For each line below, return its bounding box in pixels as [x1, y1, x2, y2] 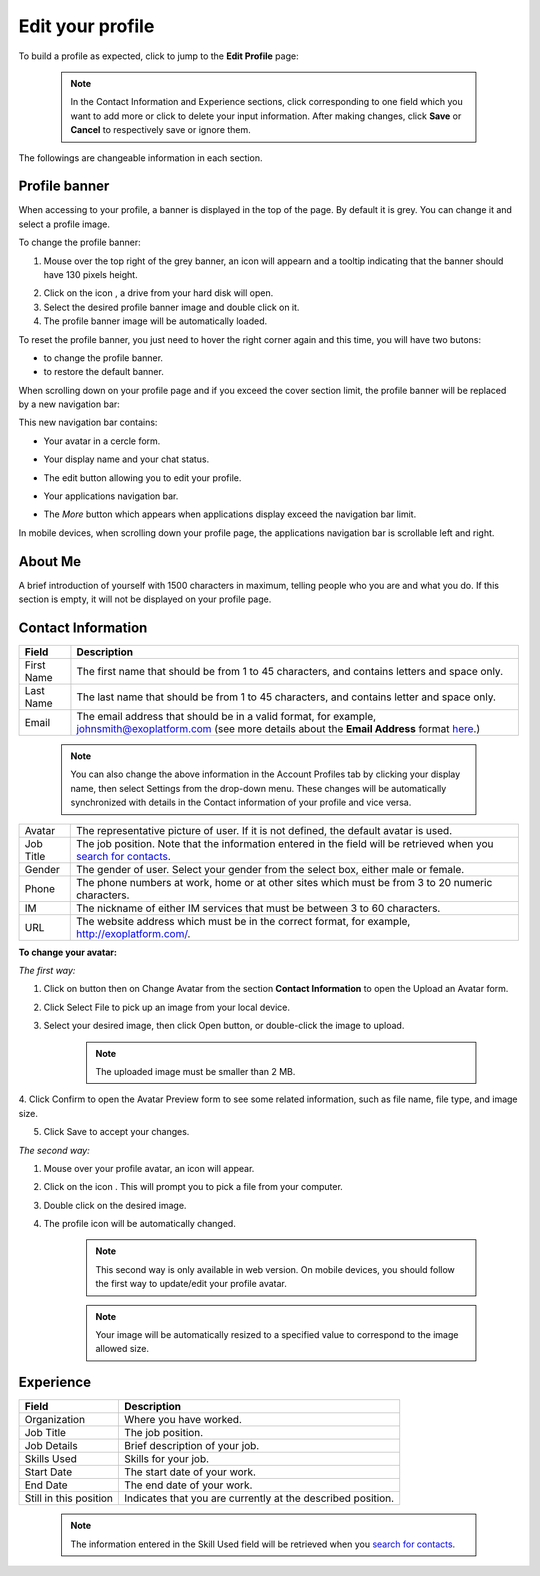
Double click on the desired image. [43, 1199, 187, 1211]
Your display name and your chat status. [43, 453, 210, 465]
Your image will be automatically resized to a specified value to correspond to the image [95, 1329, 459, 1341]
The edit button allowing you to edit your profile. [43, 471, 242, 484]
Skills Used [24, 1452, 77, 1466]
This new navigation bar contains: [18, 416, 158, 429]
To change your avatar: [18, 946, 117, 958]
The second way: [18, 1144, 90, 1156]
